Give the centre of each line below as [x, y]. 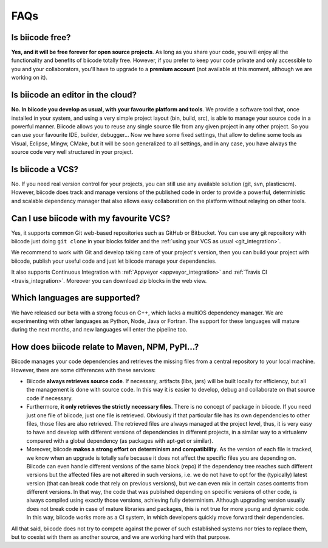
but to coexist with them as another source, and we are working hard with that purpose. [121, 537]
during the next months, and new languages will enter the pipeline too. [99, 330]
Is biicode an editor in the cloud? [74, 95]
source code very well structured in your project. [72, 152]
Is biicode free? [41, 37]
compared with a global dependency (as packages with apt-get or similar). [120, 440]
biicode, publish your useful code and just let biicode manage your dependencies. [114, 261]
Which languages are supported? [76, 298]
